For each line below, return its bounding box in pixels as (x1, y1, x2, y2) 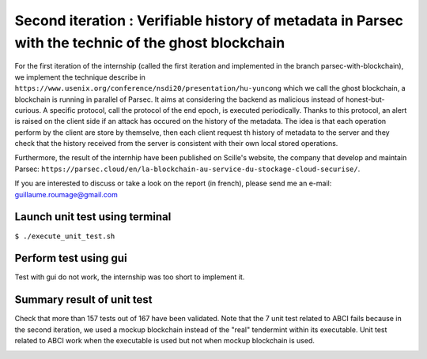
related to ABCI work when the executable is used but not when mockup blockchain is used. (14, 336, 316, 346)
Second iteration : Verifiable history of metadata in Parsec (14, 12, 403, 29)
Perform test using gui (14, 252, 127, 265)
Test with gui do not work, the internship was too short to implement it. (14, 272, 245, 282)
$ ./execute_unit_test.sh (14, 231, 115, 241)
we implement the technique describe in (14, 72, 146, 82)
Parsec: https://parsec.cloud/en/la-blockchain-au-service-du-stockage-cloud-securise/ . (14, 164, 361, 174)
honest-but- (345, 95, 385, 104)
